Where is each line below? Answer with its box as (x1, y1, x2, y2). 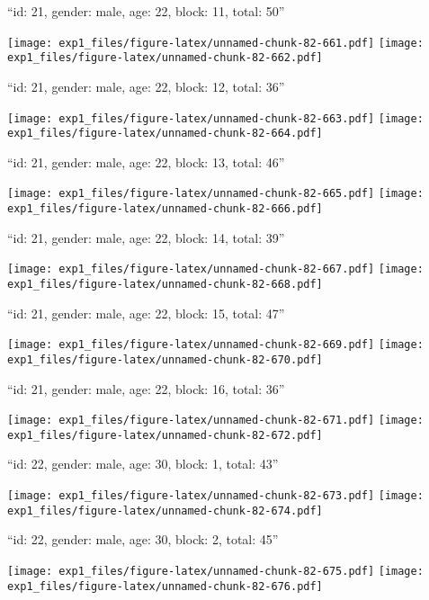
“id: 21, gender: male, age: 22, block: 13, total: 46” (7, 152, 285, 171)
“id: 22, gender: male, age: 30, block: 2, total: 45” (7, 530, 279, 549)
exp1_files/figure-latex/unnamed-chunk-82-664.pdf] (7, 127, 323, 140)
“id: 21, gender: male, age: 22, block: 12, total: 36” (7, 76, 285, 95)
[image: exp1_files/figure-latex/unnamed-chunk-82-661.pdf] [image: (7, 36, 424, 49)
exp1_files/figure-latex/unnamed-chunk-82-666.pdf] (7, 202, 323, 216)
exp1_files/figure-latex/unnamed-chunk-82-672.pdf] (7, 428, 323, 442)
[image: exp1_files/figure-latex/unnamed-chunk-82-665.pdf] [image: (7, 187, 424, 201)
